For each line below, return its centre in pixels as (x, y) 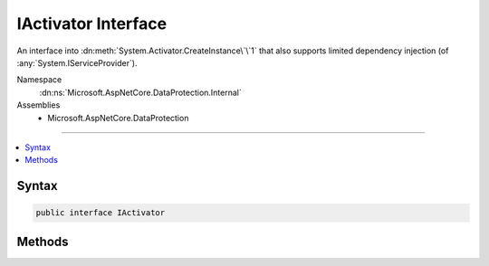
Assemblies (38, 105)
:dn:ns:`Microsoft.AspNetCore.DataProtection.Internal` (140, 92)
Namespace (39, 80)
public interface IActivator (101, 213)
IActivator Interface (92, 24)
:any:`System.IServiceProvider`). (77, 62)
